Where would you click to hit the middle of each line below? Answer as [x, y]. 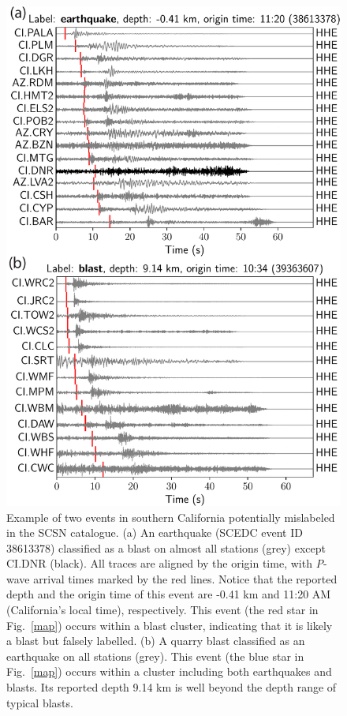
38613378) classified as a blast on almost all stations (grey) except [166, 547]
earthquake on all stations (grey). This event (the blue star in [155, 656]
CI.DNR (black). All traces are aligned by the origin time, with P [165, 563]
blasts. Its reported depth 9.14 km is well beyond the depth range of [172, 687]
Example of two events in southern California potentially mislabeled [171, 517]
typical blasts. [40, 702]
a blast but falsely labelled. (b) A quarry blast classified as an [156, 641]
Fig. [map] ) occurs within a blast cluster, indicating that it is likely [170, 625]
